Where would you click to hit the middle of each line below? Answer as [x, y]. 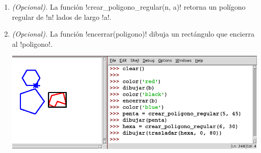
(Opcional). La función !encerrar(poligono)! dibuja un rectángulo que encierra [133, 34]
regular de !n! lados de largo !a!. [62, 17]
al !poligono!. [32, 43]
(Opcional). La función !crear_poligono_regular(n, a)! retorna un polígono [129, 7]
